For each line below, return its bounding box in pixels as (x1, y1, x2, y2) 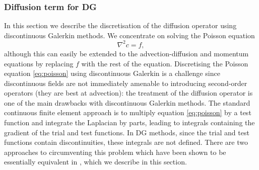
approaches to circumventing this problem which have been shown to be (4, 146, 226, 157)
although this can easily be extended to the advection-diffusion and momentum (4, 48, 249, 58)
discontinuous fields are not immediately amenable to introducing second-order (4, 77, 247, 88)
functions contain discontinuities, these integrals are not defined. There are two (4, 137, 248, 147)
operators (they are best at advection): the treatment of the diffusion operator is (4, 88, 253, 98)
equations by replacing (4, 58, 74, 68)
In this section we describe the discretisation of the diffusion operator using (4, 20, 237, 31)
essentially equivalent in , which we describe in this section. (4, 156, 187, 167)
